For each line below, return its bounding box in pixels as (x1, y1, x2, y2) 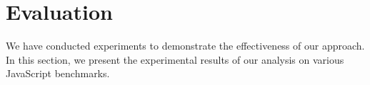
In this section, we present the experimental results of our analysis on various (6, 52, 344, 67)
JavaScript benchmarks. (6, 66, 110, 81)
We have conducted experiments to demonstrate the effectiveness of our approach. (6, 38, 365, 53)
